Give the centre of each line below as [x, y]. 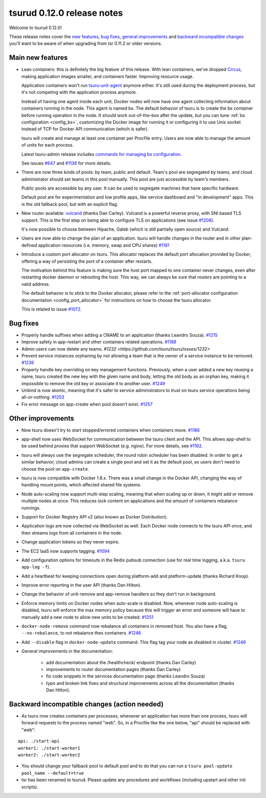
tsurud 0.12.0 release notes [66, 13]
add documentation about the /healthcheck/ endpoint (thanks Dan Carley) [121, 662]
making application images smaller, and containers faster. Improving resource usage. [108, 76]
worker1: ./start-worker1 [49, 748]
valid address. [36, 284]
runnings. [31, 508]
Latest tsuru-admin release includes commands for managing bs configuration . [101, 154]
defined [29, 245]
